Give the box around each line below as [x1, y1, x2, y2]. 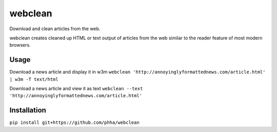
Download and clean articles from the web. [9, 26, 101, 32]
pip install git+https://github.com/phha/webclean [9, 120, 140, 125]
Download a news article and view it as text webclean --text [9, 85, 143, 92]
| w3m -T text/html [9, 76, 58, 82]
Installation [9, 106, 46, 115]
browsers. [9, 42, 31, 48]
